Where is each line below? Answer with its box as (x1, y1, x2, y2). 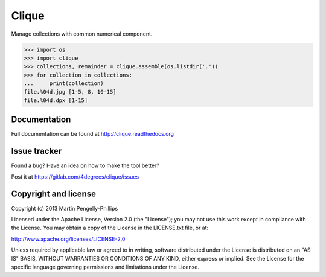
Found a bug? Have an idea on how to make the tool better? (11, 162, 160, 169)
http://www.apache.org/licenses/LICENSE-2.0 (11, 235, 126, 243)
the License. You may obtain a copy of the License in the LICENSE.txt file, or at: (11, 224, 209, 232)
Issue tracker (11, 146, 62, 156)
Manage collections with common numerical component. (11, 30, 153, 37)
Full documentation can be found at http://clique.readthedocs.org (11, 130, 174, 138)
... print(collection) (24, 80, 104, 87)
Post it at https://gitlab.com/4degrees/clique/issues (11, 173, 139, 180)
